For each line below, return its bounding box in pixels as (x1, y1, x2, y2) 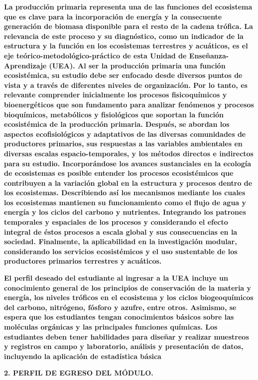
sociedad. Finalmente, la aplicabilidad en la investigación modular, (4, 236, 237, 247)
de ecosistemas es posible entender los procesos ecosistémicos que (4, 168, 234, 178)
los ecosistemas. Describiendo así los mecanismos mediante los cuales (4, 187, 246, 198)
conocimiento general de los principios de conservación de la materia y (4, 282, 252, 293)
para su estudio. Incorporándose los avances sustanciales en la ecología (4, 158, 252, 168)
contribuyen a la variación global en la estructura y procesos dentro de (4, 177, 253, 188)
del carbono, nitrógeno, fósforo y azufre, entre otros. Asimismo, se (4, 302, 237, 312)
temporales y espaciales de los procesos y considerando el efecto (4, 217, 228, 227)
